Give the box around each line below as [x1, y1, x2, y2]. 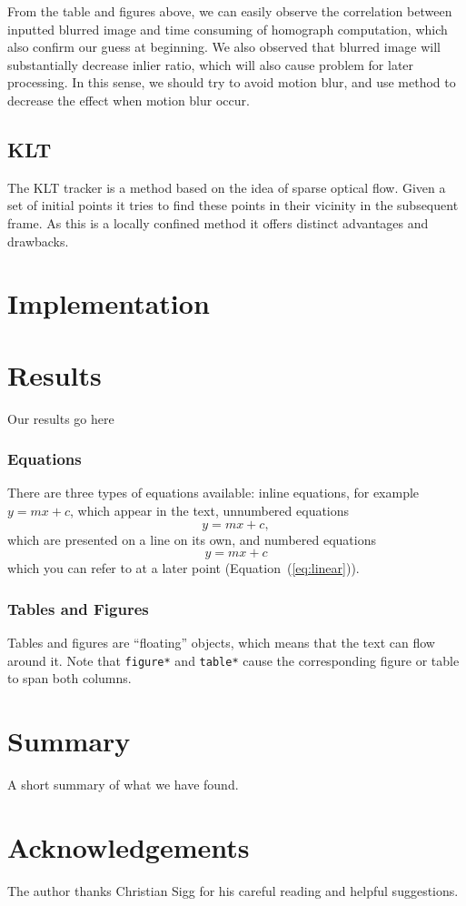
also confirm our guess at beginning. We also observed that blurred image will [7, 37, 441, 56]
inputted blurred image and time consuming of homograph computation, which [7, 19, 448, 38]
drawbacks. [7, 231, 69, 250]
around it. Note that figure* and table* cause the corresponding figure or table [7, 650, 460, 669]
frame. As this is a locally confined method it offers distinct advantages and [7, 213, 429, 232]
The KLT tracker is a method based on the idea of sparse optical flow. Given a [7, 177, 446, 196]
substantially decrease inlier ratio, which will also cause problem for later [7, 55, 414, 74]
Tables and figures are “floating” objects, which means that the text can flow [7, 633, 435, 652]
